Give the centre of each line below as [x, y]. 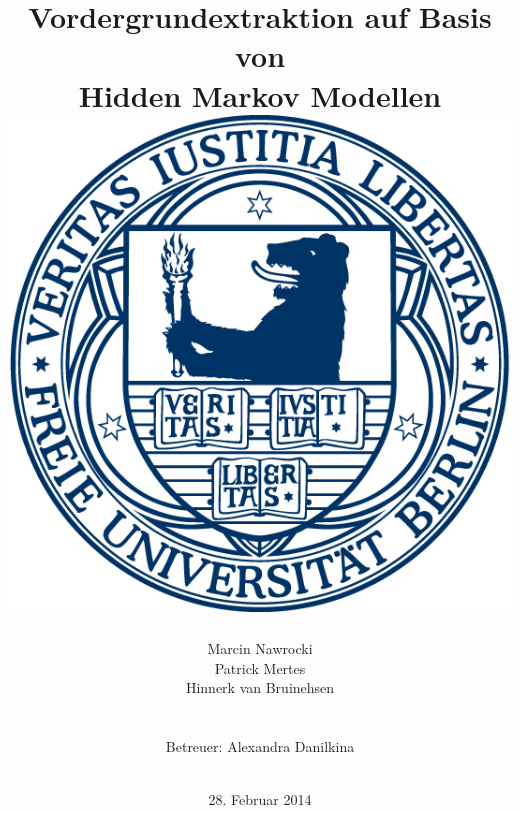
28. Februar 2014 [260, 799]
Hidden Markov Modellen [260, 94]
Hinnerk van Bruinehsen [260, 687]
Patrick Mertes [260, 667]
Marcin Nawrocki [260, 648]
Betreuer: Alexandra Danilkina [260, 746]
